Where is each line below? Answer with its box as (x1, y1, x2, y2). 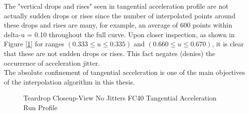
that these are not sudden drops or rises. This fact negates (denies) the (4, 48, 215, 58)
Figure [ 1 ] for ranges (4, 39, 65, 49)
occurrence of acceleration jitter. (4, 57, 100, 68)
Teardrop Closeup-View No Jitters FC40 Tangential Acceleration (23, 93, 216, 103)
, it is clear (212, 39, 244, 49)
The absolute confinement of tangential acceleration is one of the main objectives (4, 67, 245, 77)
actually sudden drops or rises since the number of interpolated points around (4, 10, 236, 20)
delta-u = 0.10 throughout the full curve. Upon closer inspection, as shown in (4, 29, 235, 39)
